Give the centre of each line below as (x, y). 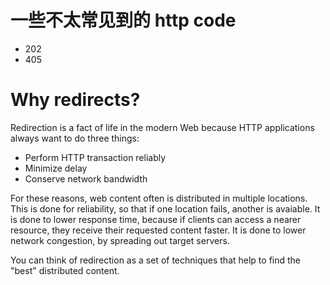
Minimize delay (56, 168)
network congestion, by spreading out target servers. (120, 240)
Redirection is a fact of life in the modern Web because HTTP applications (162, 127)
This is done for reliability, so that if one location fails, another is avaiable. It (165, 208)
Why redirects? (75, 100)
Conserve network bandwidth (86, 178)
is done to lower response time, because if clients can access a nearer (156, 219)
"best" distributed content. (65, 270)
